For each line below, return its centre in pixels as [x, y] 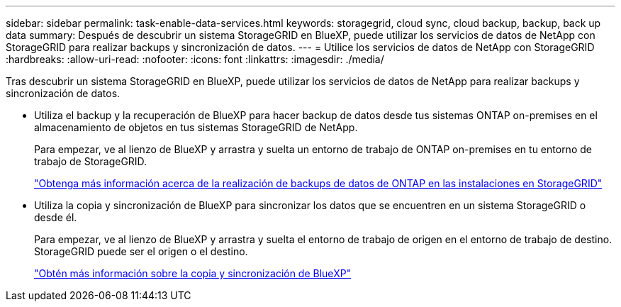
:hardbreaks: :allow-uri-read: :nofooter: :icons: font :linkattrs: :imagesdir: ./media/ [195, 59]
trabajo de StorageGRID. [91, 161]
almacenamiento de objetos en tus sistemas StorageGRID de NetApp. [196, 127]
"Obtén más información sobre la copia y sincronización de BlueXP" [193, 273]
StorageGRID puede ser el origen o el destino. [141, 251]
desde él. [56, 217]
